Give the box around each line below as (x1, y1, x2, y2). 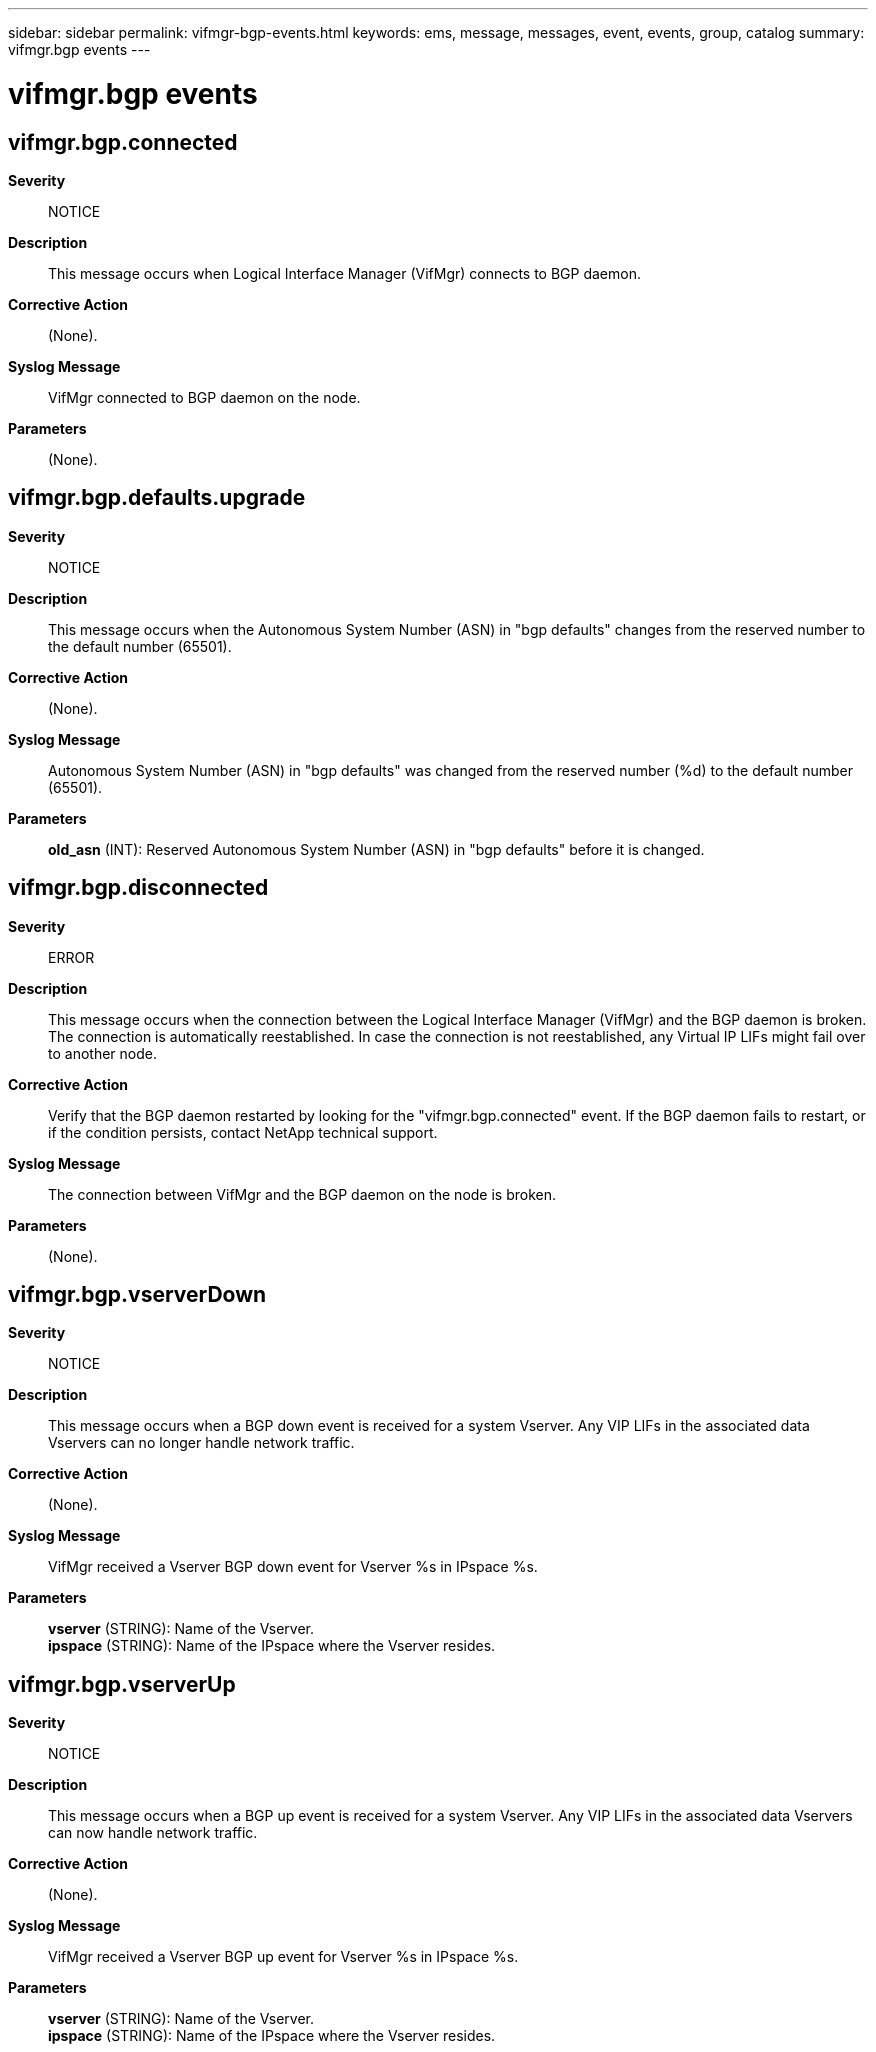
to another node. (48, 1044, 157, 1062)
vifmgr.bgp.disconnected (8, 875, 269, 901)
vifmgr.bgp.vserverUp (8, 1671, 236, 1697)
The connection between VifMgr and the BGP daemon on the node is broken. (48, 1185, 557, 1203)
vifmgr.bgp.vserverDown (8, 1282, 267, 1308)
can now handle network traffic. (48, 1824, 258, 1842)
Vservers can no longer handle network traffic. (48, 1434, 355, 1452)
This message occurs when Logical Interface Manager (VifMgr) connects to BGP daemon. (48, 264, 641, 282)
